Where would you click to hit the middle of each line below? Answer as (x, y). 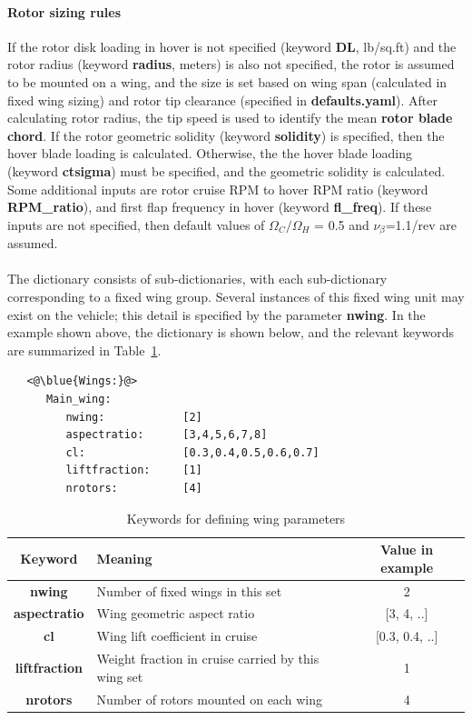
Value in (407, 550)
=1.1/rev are (421, 224)
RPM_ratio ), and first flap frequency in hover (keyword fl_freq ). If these (220, 207)
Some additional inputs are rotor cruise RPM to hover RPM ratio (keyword (218, 189)
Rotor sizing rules (64, 11)
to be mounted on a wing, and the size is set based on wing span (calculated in (227, 81)
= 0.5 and (342, 224)
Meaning (124, 558)
